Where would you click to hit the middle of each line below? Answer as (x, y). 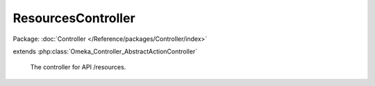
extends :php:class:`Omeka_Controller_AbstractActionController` (105, 51)
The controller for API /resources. (78, 67)
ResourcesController (74, 18)
